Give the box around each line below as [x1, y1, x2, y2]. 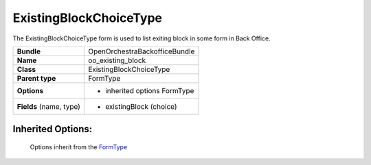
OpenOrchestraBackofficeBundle [88, 47, 195, 56]
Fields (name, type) [16, 101, 80, 111]
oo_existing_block [88, 55, 146, 65]
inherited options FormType [105, 86, 194, 95]
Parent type [16, 73, 56, 83]
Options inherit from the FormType [30, 142, 128, 151]
